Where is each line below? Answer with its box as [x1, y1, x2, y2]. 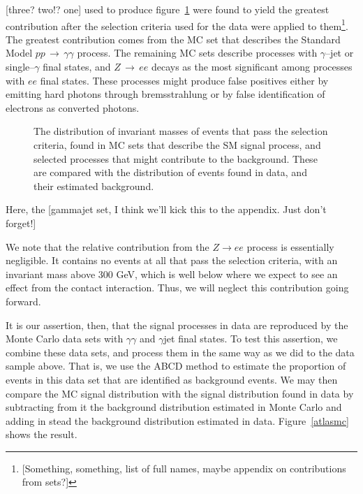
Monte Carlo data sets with [6, 331, 124, 346]
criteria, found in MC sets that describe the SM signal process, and [34, 138, 321, 152]
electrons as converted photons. [6, 100, 140, 115]
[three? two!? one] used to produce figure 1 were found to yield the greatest [6, 2, 329, 16]
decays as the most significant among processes [151, 59, 353, 74]
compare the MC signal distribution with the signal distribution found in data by [6, 386, 354, 400]
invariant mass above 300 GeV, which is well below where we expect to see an [6, 266, 338, 281]
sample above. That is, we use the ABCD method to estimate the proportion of [6, 358, 346, 373]
